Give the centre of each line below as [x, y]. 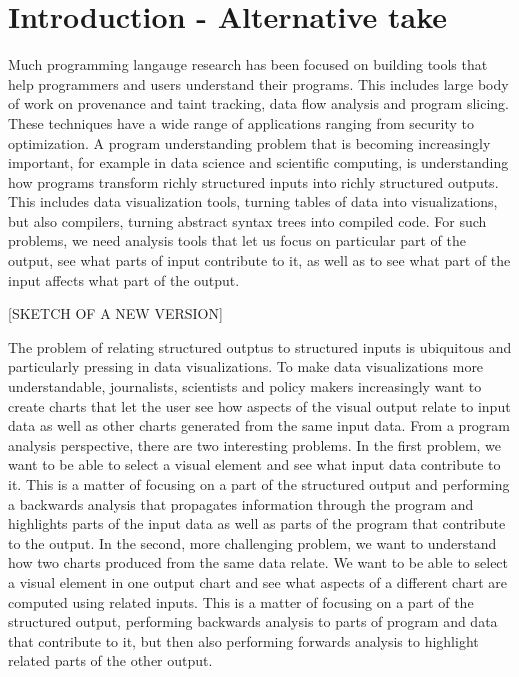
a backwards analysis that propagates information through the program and [241, 503]
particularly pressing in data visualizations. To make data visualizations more [246, 366]
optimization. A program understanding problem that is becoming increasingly [249, 142]
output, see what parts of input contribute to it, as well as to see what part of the [259, 260]
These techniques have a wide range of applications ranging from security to [241, 122]
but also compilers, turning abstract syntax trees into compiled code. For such [247, 220]
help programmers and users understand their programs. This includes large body [258, 83]
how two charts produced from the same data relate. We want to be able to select [258, 562]
